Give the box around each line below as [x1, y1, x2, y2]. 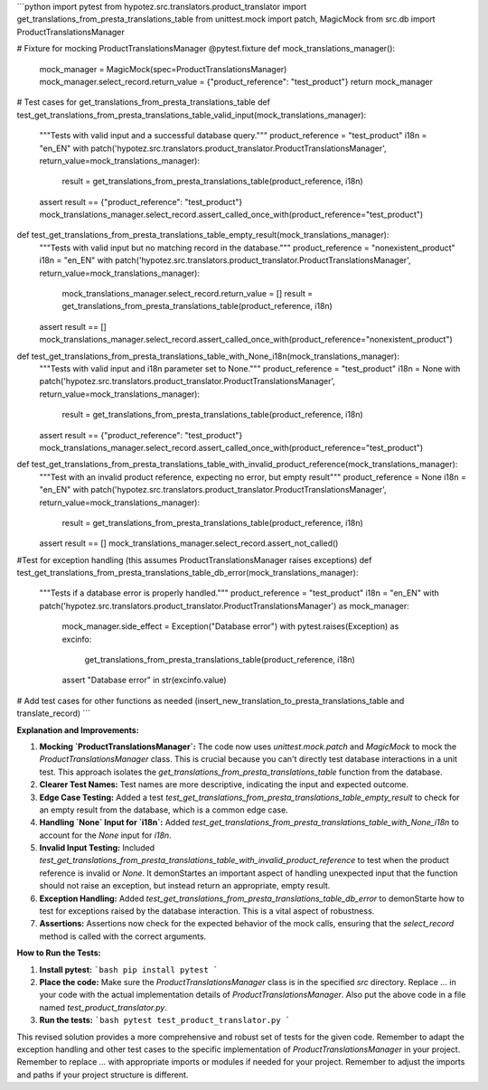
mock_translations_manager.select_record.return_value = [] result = [61, 288, 314, 299]
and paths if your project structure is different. [16, 1069, 189, 1080]
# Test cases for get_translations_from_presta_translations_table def [16, 97, 271, 108]
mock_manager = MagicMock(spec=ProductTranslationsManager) [39, 63, 287, 74]
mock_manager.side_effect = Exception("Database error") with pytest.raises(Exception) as [61, 621, 399, 632]
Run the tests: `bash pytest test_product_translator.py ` [39, 1015, 291, 1026]
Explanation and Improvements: [16, 724, 139, 736]
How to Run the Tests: [16, 947, 101, 958]
